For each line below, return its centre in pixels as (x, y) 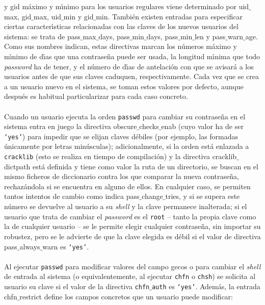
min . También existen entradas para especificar (169, 16)
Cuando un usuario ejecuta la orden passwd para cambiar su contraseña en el (125, 116)
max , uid (47, 16)
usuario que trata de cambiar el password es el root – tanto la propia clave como (130, 216)
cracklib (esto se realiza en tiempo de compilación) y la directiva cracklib (121, 156)
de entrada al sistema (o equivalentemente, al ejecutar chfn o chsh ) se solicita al (130, 276)
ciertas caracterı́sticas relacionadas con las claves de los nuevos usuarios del (121, 26)
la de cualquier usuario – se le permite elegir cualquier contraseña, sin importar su (132, 226)
